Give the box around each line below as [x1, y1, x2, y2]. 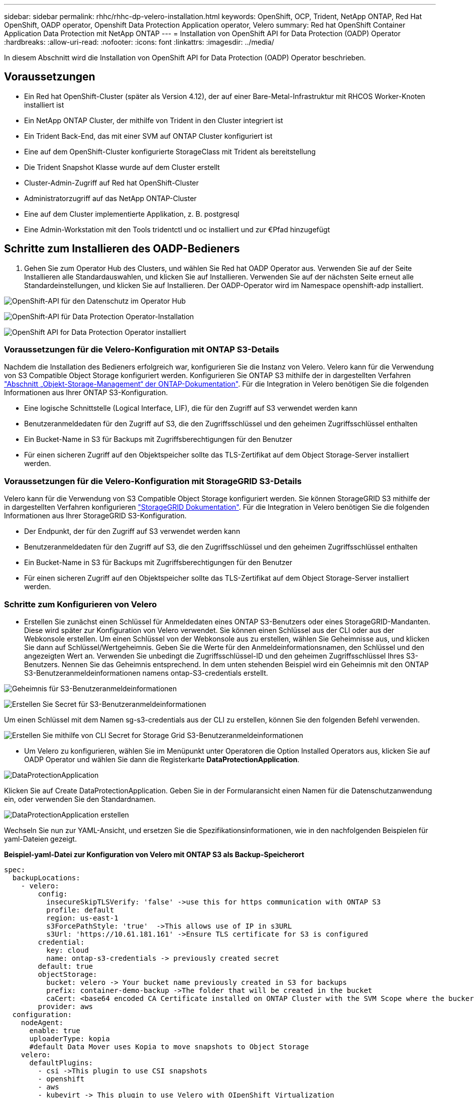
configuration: [12, 1010, 72, 1019]
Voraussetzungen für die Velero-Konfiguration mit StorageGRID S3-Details [4, 476, 302, 486]
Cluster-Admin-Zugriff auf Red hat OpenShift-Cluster [24, 178, 199, 187]
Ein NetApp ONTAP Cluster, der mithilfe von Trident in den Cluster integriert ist [24, 116, 283, 125]
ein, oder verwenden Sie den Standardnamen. [4, 794, 156, 803]
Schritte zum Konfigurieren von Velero [4, 599, 157, 609]
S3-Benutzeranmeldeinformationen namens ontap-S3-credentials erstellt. [24, 668, 268, 677]
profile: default [46, 905, 114, 914]
